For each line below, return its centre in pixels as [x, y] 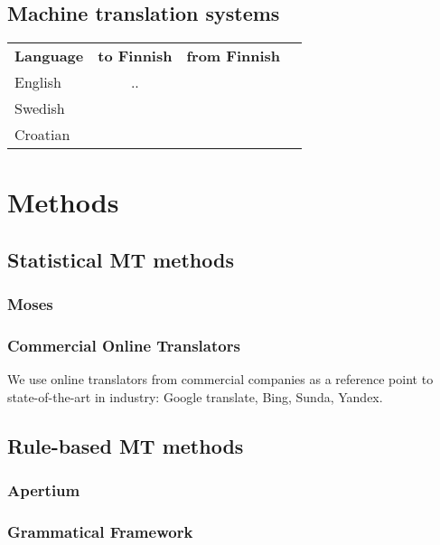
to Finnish [135, 56]
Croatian [42, 135]
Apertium [44, 490]
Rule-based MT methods [126, 446]
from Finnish [234, 56]
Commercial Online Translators [124, 346]
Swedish [40, 108]
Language [49, 56]
